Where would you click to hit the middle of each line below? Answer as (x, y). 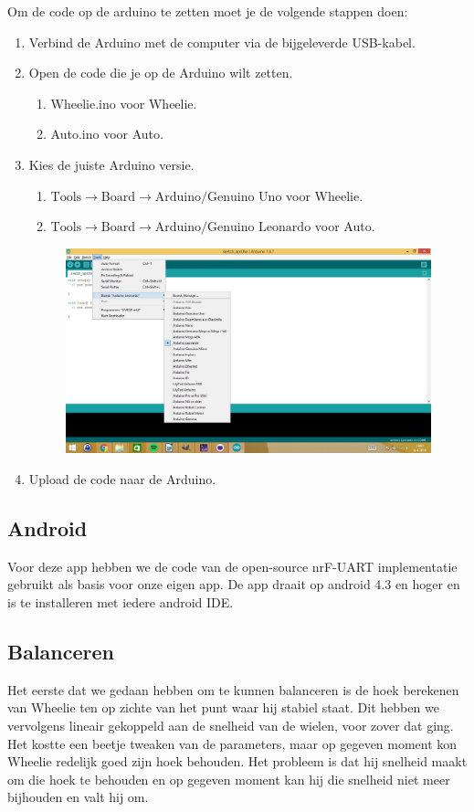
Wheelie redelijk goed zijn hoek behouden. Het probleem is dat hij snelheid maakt (237, 761)
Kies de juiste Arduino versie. (111, 164)
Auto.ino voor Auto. (107, 134)
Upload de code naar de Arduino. (122, 479)
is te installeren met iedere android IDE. (121, 602)
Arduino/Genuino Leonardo (233, 228)
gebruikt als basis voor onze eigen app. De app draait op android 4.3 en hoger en (234, 584)
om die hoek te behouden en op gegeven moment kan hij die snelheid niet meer (229, 779)
